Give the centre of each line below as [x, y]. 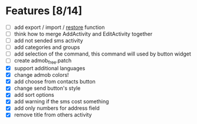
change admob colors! [41, 75]
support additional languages [50, 68]
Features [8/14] [44, 11]
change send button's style [47, 88]
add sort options [34, 95]
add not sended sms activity [48, 41]
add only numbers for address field [57, 108]
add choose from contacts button [55, 81]
